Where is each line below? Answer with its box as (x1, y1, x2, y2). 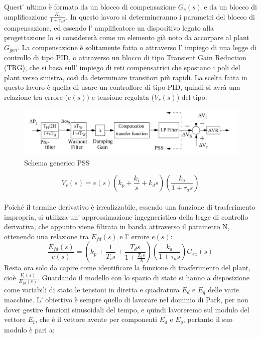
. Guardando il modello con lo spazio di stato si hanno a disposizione (37, 272, 250, 283)
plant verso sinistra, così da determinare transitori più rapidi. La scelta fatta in (4, 72, 247, 82)
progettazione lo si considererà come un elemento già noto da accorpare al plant (4, 32, 249, 43)
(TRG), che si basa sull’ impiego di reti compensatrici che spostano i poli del (4, 62, 240, 73)
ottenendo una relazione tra (4, 231, 89, 241)
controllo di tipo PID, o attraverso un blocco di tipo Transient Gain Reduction (4, 52, 246, 63)
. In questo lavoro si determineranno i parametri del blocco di (66, 11, 255, 22)
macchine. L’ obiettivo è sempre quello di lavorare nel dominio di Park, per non (4, 294, 248, 304)
